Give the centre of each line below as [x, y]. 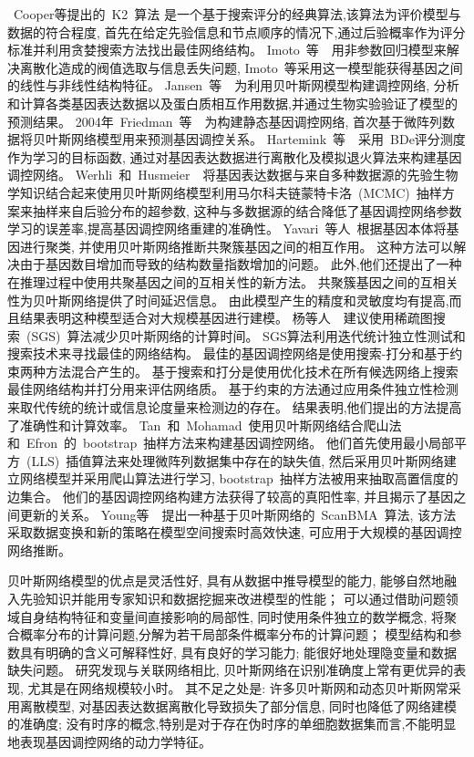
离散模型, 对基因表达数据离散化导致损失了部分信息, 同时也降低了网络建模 [238, 705]
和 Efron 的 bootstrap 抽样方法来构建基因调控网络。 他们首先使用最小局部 [231, 443]
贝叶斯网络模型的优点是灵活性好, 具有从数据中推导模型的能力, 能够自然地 [226, 581]
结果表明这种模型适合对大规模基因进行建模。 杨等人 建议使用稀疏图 [226, 318]
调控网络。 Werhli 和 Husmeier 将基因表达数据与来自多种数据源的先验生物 [233, 175]
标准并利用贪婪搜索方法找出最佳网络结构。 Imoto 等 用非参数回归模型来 [227, 50]
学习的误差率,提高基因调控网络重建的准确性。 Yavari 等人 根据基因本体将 [227, 228]
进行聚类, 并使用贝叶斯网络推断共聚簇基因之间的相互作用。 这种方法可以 [237, 246]
